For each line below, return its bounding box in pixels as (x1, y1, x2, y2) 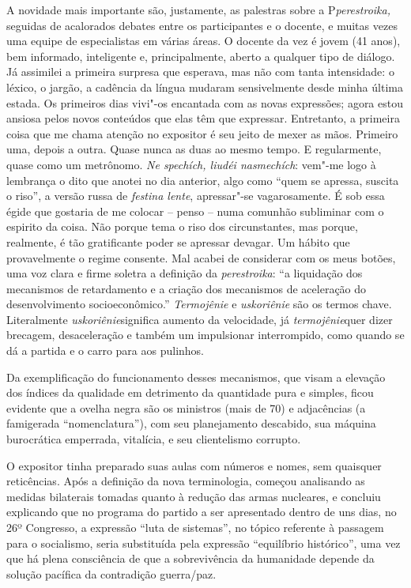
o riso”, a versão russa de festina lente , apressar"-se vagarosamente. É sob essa (6, 187, 385, 204)
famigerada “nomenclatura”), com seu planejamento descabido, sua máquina (6, 415, 376, 432)
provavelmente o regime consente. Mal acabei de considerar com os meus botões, (6, 249, 396, 266)
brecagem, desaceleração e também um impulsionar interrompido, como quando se (6, 326, 405, 343)
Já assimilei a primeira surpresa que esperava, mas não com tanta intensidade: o (6, 63, 394, 80)
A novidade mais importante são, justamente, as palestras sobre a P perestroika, (6, 2, 390, 17)
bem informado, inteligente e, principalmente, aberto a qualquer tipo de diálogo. (6, 47, 395, 64)
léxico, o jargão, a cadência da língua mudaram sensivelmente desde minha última (6, 78, 403, 95)
